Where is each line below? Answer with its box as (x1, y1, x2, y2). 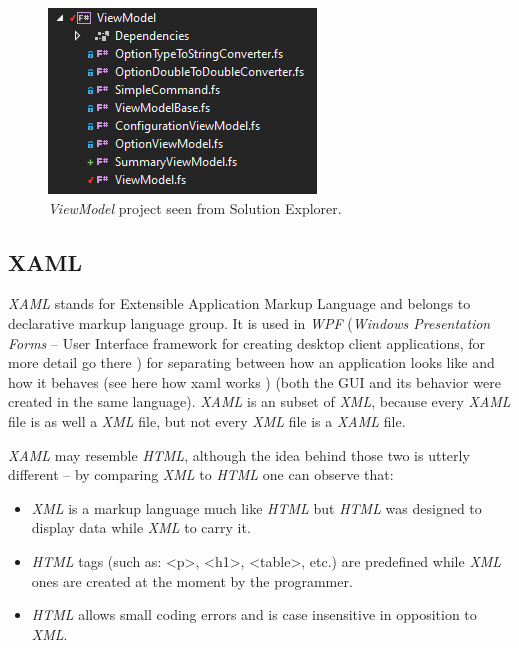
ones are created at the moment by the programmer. (31, 570, 353, 591)
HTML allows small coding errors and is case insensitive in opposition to (31, 604, 477, 625)
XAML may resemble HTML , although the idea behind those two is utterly (8, 444, 470, 465)
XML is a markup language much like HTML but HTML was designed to (31, 497, 482, 518)
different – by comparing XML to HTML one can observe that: (8, 464, 394, 485)
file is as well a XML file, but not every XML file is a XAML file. (8, 410, 406, 431)
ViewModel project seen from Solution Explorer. (48, 197, 342, 218)
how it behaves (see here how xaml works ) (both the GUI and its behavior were (8, 371, 501, 392)
